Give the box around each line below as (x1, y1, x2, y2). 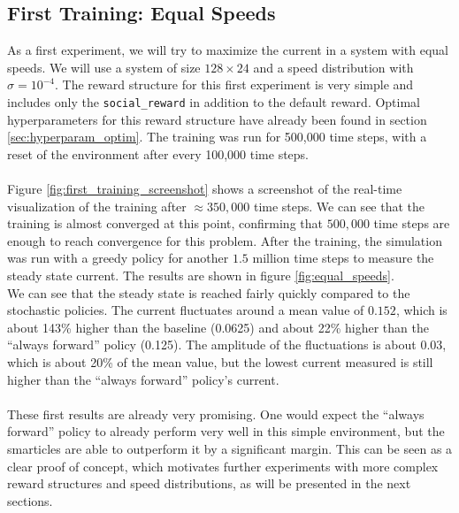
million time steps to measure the (252, 249, 434, 267)
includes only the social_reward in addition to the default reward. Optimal (7, 92, 421, 111)
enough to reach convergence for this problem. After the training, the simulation (7, 231, 442, 249)
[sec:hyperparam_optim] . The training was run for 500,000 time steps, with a (7, 127, 427, 146)
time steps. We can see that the (253, 196, 425, 215)
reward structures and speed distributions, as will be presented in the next (7, 474, 411, 493)
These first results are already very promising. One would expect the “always (7, 404, 425, 423)
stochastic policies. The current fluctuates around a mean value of (7, 301, 364, 319)
